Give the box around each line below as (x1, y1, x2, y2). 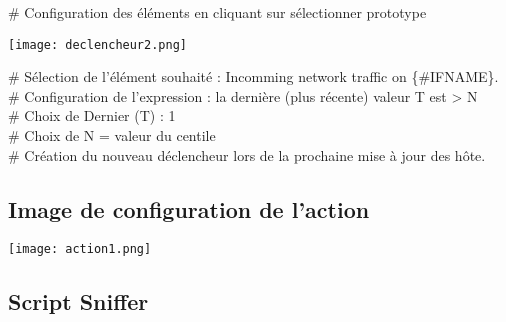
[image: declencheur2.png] (8, 37, 187, 52)
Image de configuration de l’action (8, 193, 370, 224)
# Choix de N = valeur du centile (8, 125, 216, 146)
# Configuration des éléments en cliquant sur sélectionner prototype (8, 2, 427, 22)
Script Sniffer (8, 286, 149, 317)
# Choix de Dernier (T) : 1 (8, 105, 176, 126)
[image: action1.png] (8, 242, 152, 257)
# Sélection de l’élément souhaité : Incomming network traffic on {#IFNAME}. (8, 66, 499, 87)
